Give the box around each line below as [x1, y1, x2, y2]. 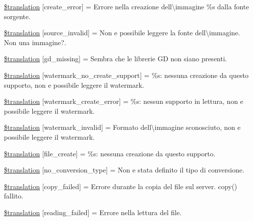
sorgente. [4, 11, 31, 21]
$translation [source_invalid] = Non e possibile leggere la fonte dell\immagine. [4, 27, 240, 38]
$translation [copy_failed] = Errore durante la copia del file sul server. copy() [4, 181, 237, 191]
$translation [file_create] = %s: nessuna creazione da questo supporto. [4, 148, 216, 158]
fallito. [4, 191, 24, 201]
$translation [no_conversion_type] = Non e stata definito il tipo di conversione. [4, 165, 245, 175]
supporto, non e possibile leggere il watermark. [4, 79, 144, 90]
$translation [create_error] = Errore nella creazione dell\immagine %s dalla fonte [4, 1, 249, 11]
